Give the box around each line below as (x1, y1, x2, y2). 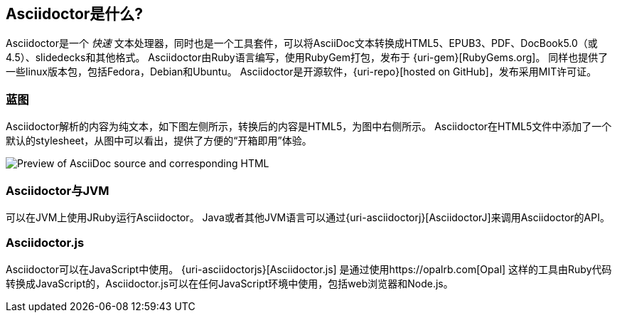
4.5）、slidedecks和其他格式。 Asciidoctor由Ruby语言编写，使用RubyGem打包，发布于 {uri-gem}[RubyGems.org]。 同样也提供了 (6, 51, 608, 64)
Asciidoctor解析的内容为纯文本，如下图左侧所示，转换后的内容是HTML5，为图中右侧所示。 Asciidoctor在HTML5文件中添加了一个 (6, 120, 612, 133)
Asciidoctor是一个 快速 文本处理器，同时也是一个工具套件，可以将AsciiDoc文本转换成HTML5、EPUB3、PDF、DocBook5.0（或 (6, 37, 598, 50)
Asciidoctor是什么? (6, 5, 144, 23)
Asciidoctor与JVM (6, 183, 109, 198)
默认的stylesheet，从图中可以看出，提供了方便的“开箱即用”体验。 (6, 134, 312, 147)
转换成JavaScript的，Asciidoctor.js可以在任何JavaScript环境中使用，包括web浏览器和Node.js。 (6, 277, 454, 290)
